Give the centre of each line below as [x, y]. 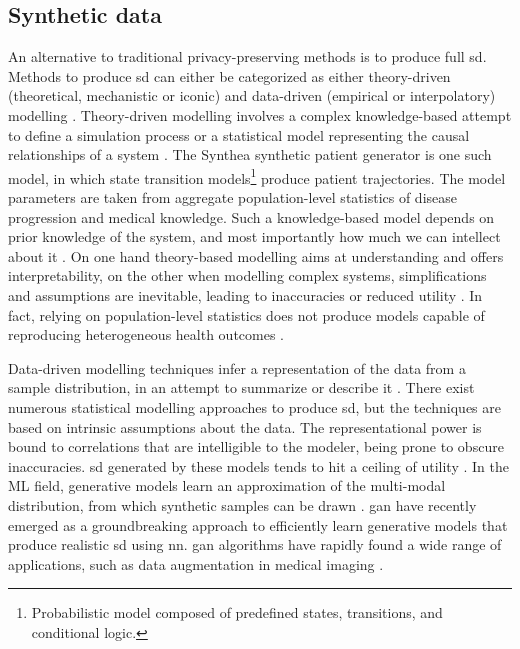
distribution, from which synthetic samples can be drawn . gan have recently [242, 504]
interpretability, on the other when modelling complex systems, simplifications [247, 275]
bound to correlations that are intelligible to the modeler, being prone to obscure [256, 446]
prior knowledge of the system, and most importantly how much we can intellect [254, 236]
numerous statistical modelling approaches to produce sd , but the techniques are [254, 406]
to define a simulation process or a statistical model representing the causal [239, 134]
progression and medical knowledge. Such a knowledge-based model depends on [251, 216]
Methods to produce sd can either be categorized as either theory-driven [229, 75]
